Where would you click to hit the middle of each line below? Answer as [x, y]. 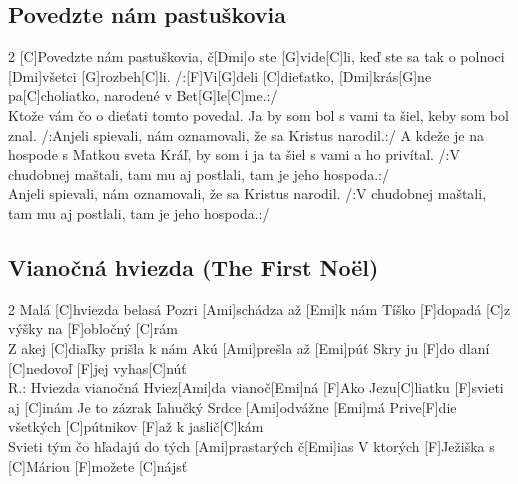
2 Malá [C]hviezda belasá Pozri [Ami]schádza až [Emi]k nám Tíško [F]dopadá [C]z [259, 308]
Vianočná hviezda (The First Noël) [193, 266]
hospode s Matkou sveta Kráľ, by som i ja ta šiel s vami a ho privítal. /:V [234, 154]
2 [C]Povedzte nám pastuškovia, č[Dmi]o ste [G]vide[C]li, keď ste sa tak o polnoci [256, 56]
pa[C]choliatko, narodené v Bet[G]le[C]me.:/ [143, 95]
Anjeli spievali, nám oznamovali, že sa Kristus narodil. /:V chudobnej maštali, [247, 193]
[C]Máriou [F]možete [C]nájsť [98, 465]
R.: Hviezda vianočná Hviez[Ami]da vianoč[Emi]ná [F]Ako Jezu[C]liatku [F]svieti [256, 387]
